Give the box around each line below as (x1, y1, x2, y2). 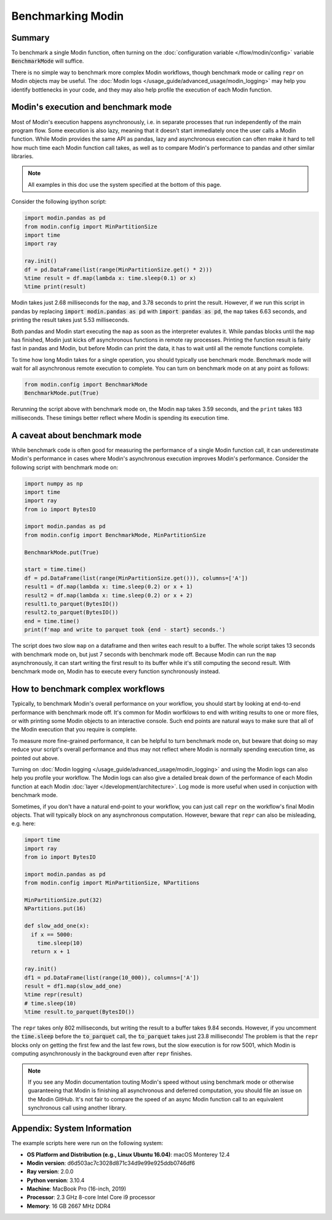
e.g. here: (11, 820, 36, 827)
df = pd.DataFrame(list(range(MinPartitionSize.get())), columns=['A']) (24, 575, 248, 581)
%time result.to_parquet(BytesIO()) (24, 1009, 135, 1015)
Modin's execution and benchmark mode (11, 102, 172, 112)
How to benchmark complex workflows (11, 684, 165, 695)
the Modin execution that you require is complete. (11, 726, 138, 733)
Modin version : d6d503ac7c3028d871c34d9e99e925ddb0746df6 (26, 1159, 196, 1167)
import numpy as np (24, 480, 83, 487)
